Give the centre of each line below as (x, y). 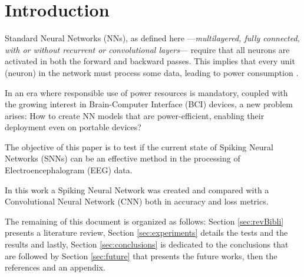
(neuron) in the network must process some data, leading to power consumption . (152, 72)
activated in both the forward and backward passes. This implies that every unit (150, 61)
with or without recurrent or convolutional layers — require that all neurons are (147, 49)
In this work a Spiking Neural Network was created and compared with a (137, 189)
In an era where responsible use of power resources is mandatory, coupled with (146, 92)
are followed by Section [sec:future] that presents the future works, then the (141, 255)
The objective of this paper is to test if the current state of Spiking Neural (139, 146)
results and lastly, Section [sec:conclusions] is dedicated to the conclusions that (147, 244)
